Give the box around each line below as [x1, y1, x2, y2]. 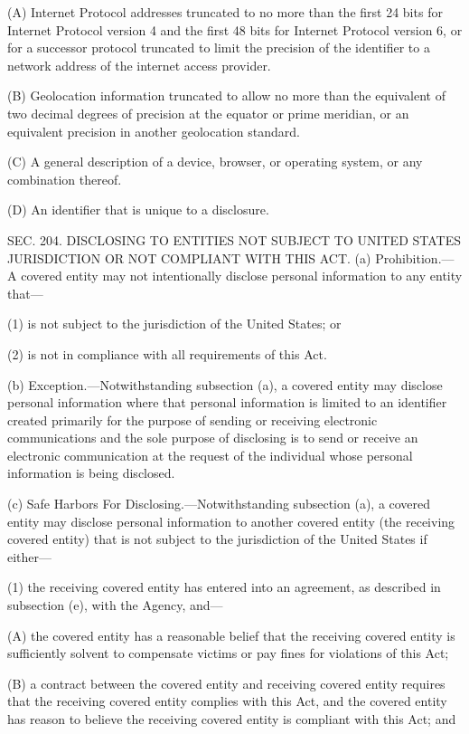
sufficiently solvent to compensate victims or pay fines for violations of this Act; [7, 643, 449, 663]
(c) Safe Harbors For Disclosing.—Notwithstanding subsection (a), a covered [7, 494, 431, 513]
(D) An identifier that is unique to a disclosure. [7, 200, 269, 219]
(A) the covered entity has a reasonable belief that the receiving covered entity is [7, 625, 455, 644]
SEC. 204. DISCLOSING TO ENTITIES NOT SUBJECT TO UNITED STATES [7, 230, 461, 249]
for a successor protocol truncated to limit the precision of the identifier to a [7, 38, 430, 57]
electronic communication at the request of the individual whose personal [7, 445, 413, 464]
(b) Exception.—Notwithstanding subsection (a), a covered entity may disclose [7, 375, 443, 394]
